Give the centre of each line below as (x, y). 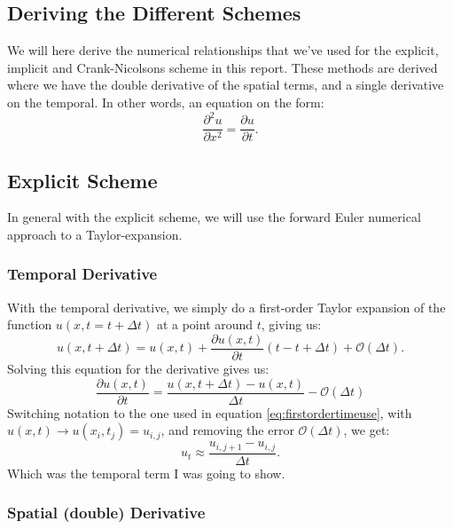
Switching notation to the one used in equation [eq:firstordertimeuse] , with (210, 412)
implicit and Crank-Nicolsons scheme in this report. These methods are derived (223, 67)
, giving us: (291, 324)
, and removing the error (227, 430)
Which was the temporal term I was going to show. (146, 473)
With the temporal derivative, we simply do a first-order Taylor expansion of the (226, 307)
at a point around (205, 324)
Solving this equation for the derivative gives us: (138, 368)
